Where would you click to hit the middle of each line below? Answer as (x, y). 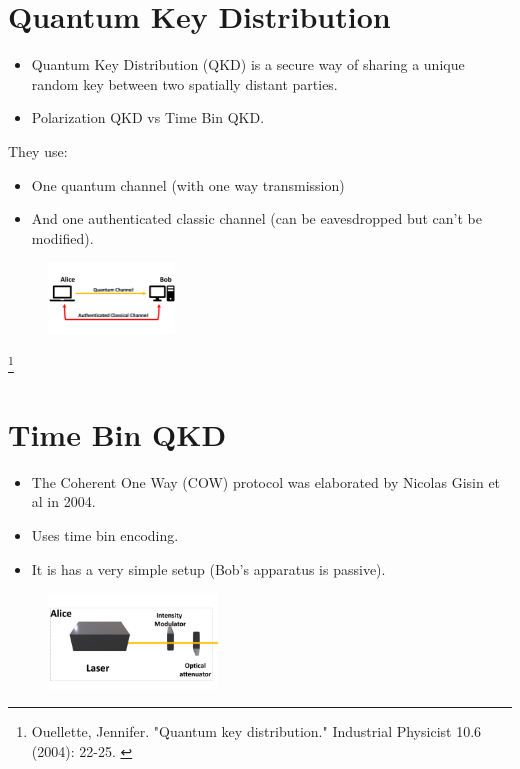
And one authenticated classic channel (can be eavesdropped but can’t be (257, 218)
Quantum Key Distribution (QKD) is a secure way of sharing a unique (248, 64)
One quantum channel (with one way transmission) (188, 184)
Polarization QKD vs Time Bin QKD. (148, 117)
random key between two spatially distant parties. (184, 83)
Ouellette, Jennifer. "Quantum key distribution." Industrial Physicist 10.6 (256, 731)
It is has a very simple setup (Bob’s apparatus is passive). (208, 568)
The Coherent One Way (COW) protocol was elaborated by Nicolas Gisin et (266, 481)
